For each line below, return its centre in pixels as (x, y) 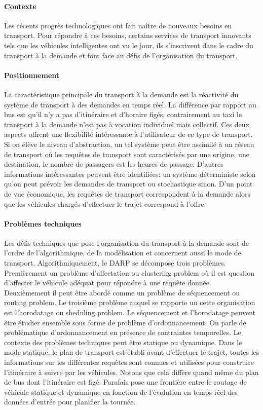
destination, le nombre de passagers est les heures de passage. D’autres (114, 164)
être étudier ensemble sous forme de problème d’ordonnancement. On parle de (125, 322)
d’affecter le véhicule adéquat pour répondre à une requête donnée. (108, 283)
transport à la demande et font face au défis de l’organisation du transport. (121, 55)
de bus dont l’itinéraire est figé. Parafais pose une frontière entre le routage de (125, 382)
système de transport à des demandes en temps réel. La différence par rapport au (130, 104)
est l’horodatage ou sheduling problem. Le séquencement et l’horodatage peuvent (130, 312)
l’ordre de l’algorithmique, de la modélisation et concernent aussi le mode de (123, 253)
